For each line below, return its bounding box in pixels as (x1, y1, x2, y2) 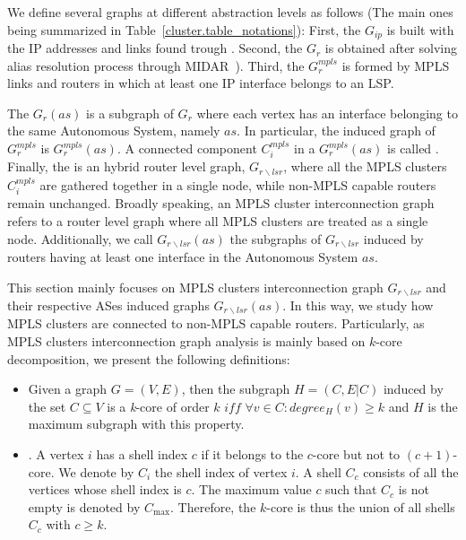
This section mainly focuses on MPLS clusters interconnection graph (7, 277, 384, 296)
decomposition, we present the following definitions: (7, 349, 290, 368)
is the (427, 396, 458, 415)
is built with (386, 20, 454, 39)
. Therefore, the (170, 497, 256, 516)
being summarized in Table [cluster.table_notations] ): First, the (7, 20, 361, 39)
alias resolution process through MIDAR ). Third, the (7, 56, 305, 74)
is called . (387, 139, 439, 158)
